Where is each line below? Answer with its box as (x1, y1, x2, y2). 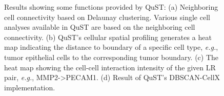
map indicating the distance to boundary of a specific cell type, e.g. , (4, 42, 218, 52)
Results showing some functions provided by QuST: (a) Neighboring (4, 2, 218, 12)
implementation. (4, 82, 55, 92)
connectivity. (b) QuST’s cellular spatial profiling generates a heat (4, 31, 212, 42)
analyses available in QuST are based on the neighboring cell (4, 22, 195, 32)
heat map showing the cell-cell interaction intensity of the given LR (4, 62, 216, 72)
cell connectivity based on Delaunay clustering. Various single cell (4, 11, 210, 22)
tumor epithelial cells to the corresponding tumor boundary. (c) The (4, 51, 219, 62)
